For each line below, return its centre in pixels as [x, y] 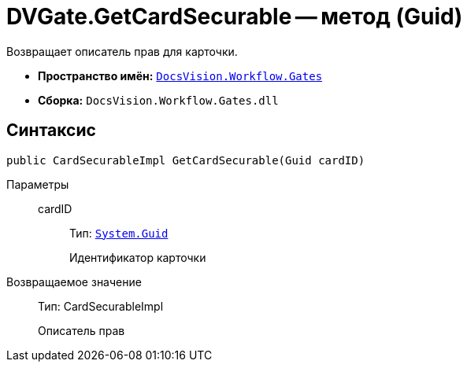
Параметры [38, 184]
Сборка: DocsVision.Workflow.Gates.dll [158, 100]
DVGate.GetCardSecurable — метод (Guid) [235, 17]
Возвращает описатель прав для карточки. [122, 51]
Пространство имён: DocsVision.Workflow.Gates [180, 75]
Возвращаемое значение [74, 282]
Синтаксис [51, 131]
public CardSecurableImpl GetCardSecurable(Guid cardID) [186, 160]
